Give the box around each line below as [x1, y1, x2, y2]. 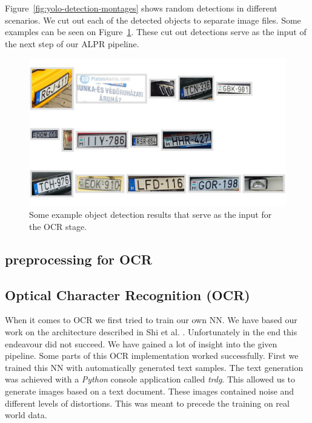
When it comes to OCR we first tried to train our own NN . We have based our [5, 313, 297, 326]
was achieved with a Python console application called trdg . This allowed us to [5, 373, 296, 385]
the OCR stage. [29, 220, 87, 232]
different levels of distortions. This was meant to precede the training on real [5, 396, 290, 409]
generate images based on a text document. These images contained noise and [5, 385, 294, 397]
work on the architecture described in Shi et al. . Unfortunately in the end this [5, 326, 297, 338]
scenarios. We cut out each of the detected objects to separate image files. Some [5, 13, 301, 26]
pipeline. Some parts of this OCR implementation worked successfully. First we [5, 349, 299, 362]
